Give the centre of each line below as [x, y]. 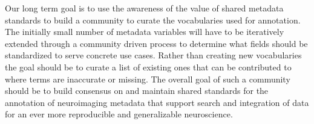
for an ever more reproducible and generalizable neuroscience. [119, 114]
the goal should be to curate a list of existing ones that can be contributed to [148, 67]
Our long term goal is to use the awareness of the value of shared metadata [144, 8]
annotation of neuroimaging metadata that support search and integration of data [157, 102]
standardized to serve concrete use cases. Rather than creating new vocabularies [153, 55]
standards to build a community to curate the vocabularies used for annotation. [153, 20]
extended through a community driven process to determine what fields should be [156, 43]
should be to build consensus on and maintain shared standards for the [137, 91]
